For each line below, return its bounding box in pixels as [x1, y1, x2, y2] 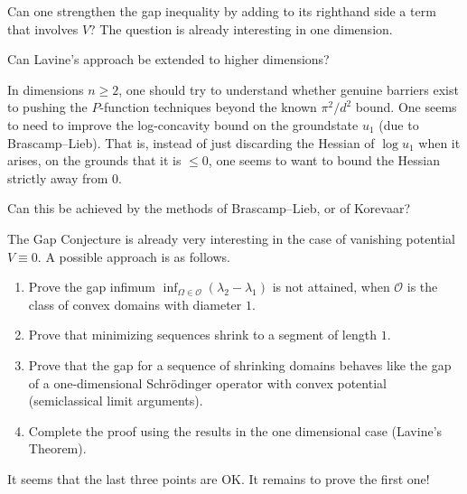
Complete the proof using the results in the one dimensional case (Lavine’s [28, 421, 443, 440]
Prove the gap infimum [28, 277, 156, 296]
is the [406, 277, 438, 296]
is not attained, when [272, 277, 390, 296]
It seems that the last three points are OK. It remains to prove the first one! [7, 469, 430, 488]
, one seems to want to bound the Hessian [208, 151, 440, 170]
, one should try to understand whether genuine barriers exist [118, 79, 459, 98]
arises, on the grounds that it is [7, 151, 182, 170]
